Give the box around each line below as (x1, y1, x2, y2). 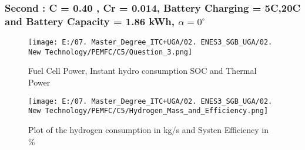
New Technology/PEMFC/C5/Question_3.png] (28, 47, 193, 56)
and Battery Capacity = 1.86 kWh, (5, 13, 175, 28)
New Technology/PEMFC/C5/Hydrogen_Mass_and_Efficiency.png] (28, 107, 269, 115)
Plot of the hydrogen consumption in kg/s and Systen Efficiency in (28, 123, 269, 135)
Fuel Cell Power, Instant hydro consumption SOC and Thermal (28, 64, 257, 77)
